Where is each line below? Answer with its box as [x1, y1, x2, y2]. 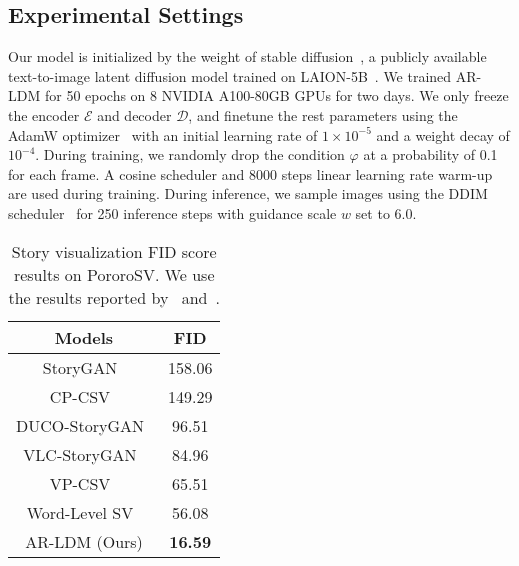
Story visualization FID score [11, 239, 217, 263]
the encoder [8, 104, 80, 125]
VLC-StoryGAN [23, 442, 137, 466]
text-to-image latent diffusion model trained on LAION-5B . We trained [8, 65, 452, 86]
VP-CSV [49, 471, 111, 495]
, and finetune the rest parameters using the [188, 104, 458, 125]
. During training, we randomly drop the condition [35, 144, 345, 165]
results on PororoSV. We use [13, 262, 215, 286]
